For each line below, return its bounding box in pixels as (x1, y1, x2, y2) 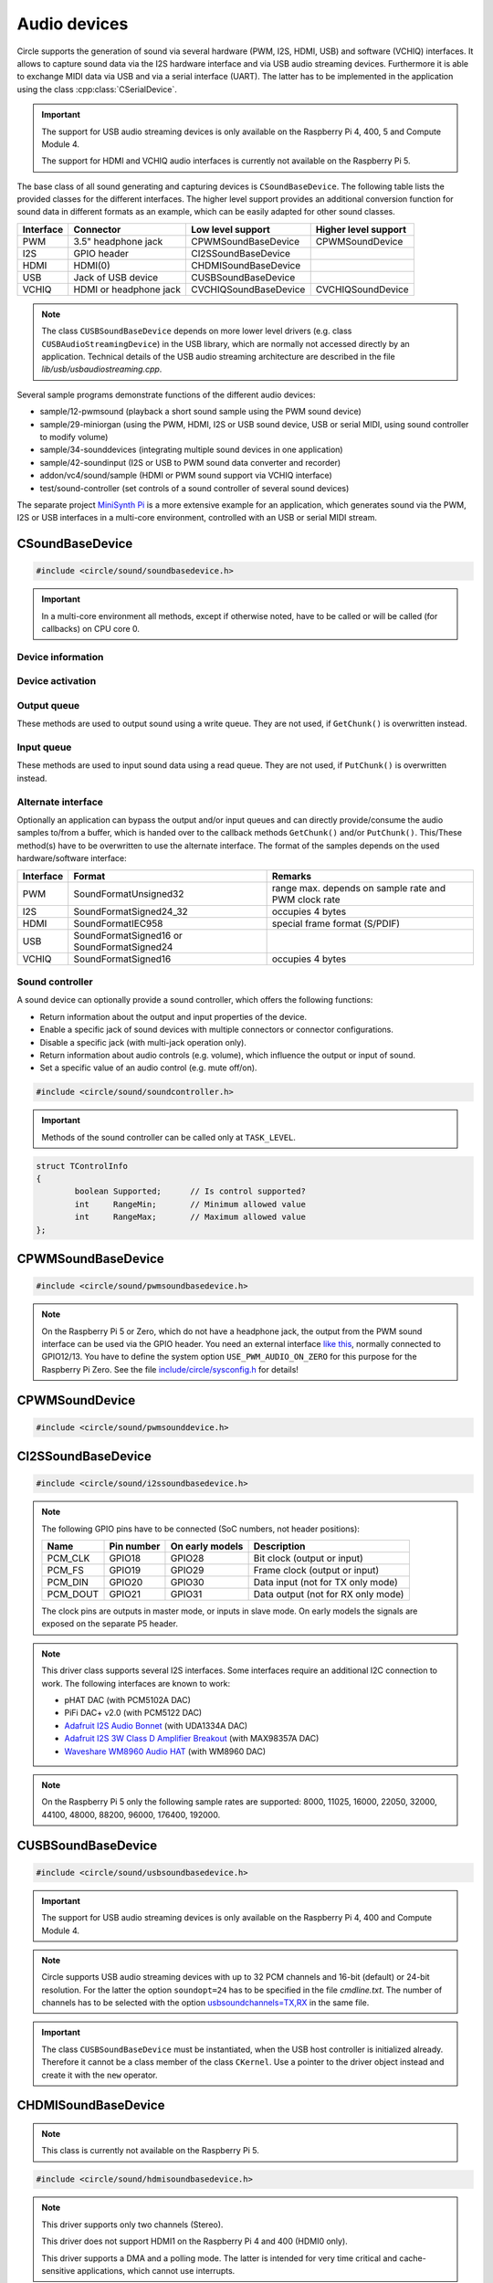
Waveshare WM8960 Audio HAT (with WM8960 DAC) (64, 1745, 267, 1757)
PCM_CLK (47, 1552, 90, 1565)
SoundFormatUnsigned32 (73, 887, 184, 900)
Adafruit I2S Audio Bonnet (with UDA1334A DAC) (64, 1720, 248, 1731)
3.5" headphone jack (73, 235, 163, 247)
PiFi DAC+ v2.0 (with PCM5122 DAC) (64, 1708, 203, 1719)
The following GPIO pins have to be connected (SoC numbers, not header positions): (41, 1523, 361, 1534)
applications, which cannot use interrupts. (77, 2265, 236, 2276)
